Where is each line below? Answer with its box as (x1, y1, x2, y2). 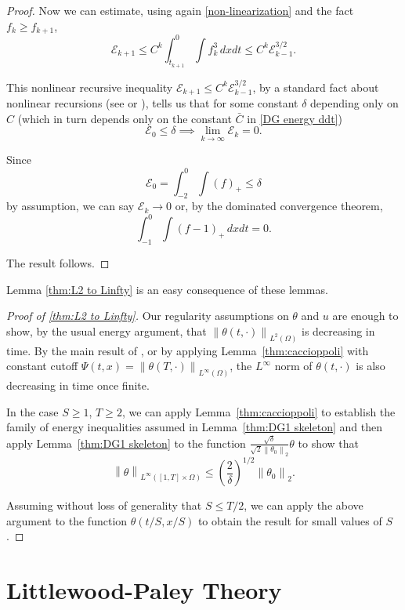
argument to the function (6, 512, 128, 528)
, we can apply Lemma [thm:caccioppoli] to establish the (121, 403, 396, 419)
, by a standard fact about (252, 78, 379, 95)
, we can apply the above (244, 497, 363, 514)
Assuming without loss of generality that (6, 497, 202, 514)
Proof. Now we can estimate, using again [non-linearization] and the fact (6, 2, 354, 18)
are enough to (332, 307, 399, 324)
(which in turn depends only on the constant (17, 110, 232, 126)
